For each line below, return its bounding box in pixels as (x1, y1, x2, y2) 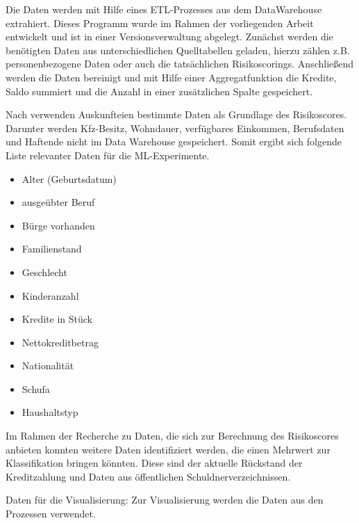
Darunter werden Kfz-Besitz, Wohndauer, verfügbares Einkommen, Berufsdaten (6, 120, 344, 135)
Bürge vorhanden (22, 218, 95, 232)
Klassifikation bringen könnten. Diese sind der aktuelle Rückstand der (6, 456, 303, 470)
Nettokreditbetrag (22, 335, 99, 349)
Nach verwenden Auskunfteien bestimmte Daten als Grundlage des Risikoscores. (6, 107, 347, 122)
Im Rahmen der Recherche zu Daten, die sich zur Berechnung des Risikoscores (6, 428, 339, 443)
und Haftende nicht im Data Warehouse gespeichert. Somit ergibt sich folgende (6, 134, 342, 149)
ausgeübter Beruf (22, 195, 95, 209)
